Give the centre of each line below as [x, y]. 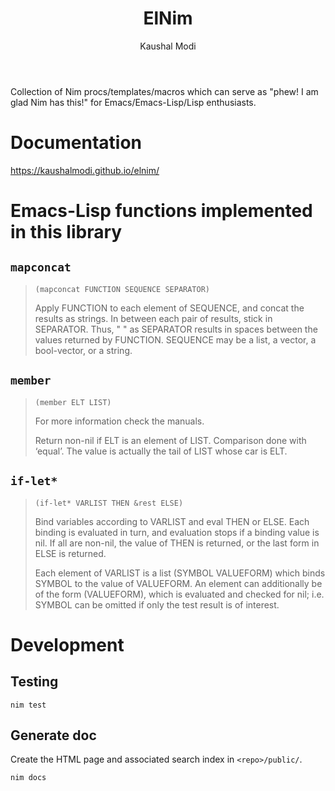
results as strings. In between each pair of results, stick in [153, 318]
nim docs [28, 778]
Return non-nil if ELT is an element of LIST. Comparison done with [170, 440]
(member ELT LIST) [73, 402]
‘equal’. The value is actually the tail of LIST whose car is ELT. [161, 451]
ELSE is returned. [70, 553]
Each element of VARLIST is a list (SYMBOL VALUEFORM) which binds [180, 573]
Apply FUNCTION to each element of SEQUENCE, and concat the [169, 308]
